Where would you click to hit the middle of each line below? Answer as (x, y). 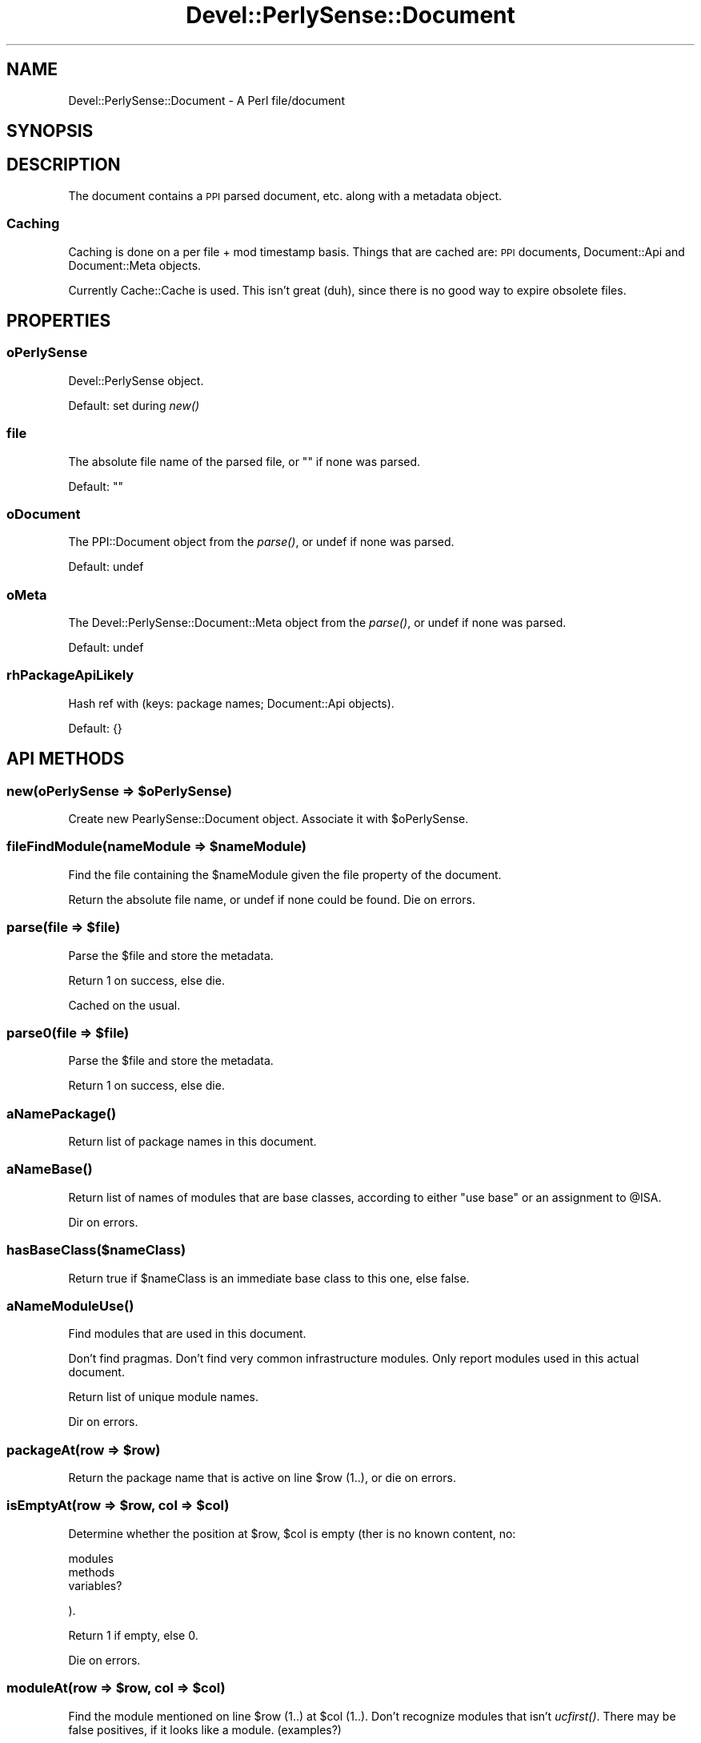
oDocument (44, 514)
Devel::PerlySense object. (136, 380)
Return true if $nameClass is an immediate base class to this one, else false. (269, 1278)
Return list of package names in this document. (192, 1142)
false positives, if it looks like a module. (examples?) (205, 1729)
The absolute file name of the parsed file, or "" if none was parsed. (244, 461)
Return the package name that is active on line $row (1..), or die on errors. (262, 1478)
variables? (95, 1585)
